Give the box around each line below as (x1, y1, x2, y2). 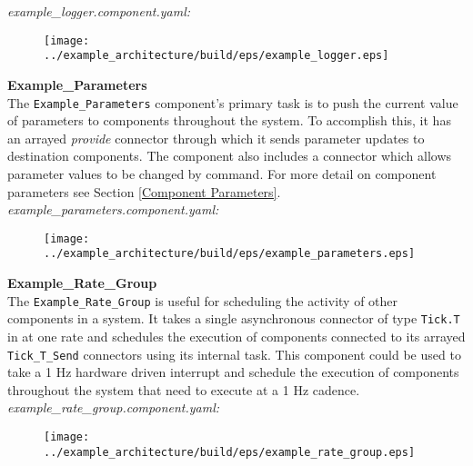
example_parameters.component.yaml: (7, 200, 219, 219)
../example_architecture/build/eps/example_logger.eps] (44, 49, 389, 63)
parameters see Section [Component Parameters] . (7, 182, 281, 201)
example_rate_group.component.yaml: (7, 398, 220, 417)
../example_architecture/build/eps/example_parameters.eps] (44, 247, 416, 261)
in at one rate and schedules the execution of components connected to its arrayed (7, 326, 466, 345)
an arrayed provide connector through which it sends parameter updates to (7, 128, 425, 147)
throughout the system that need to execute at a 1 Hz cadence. (7, 380, 360, 399)
